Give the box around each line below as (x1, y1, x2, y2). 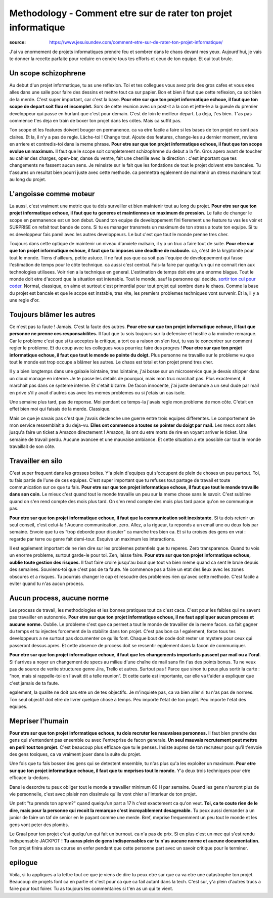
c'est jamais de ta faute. (9, 680, 59, 686)
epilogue (9, 858, 38, 867)
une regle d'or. (9, 297, 40, 303)
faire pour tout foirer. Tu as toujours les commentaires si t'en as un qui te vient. (9, 885, 173, 892)
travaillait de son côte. (9, 443, 56, 450)
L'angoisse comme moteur (9, 190, 95, 198)
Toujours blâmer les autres (9, 310, 96, 319)
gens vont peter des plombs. (9, 822, 69, 828)
